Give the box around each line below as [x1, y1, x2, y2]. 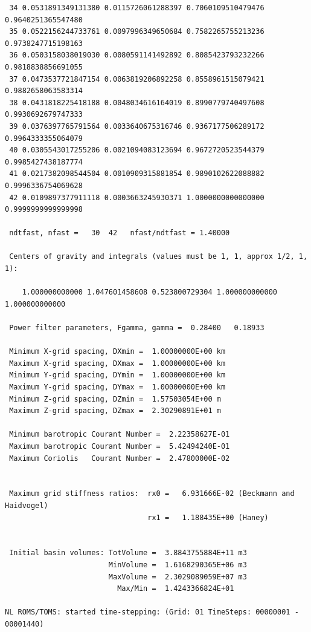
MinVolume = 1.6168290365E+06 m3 [108, 560, 247, 569]
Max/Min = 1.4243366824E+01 [117, 584, 234, 593]
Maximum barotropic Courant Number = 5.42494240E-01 [9, 441, 230, 451]
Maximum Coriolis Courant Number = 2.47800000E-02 [9, 454, 230, 463]
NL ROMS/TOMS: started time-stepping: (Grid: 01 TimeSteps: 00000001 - [5, 608, 299, 617]
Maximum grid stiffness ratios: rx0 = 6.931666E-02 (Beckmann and [9, 489, 295, 498]
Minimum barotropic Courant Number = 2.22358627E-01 [9, 430, 230, 439]
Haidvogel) [5, 501, 48, 510]
